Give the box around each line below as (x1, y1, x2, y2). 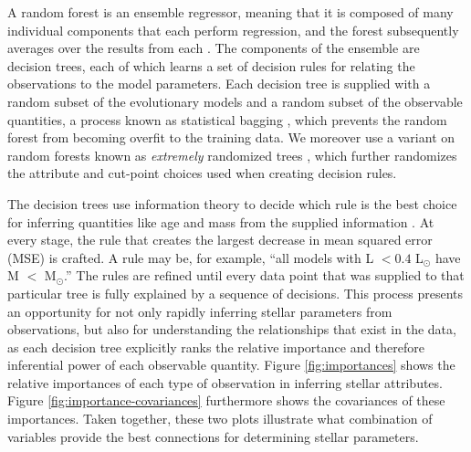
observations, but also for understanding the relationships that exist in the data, (7, 320, 456, 339)
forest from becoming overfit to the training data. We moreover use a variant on (7, 128, 455, 147)
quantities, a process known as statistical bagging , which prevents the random (7, 110, 447, 129)
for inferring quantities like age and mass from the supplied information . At (7, 212, 434, 231)
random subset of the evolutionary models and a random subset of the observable (7, 91, 463, 110)
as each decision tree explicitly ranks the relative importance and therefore (7, 337, 425, 356)
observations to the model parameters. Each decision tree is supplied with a (7, 74, 431, 93)
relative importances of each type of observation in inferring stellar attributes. (7, 373, 443, 392)
